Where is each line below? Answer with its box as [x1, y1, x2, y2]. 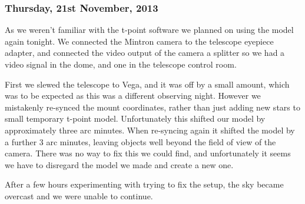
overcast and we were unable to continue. [5, 189, 153, 202]
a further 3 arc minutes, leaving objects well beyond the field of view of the [5, 135, 276, 148]
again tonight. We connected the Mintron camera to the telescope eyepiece [5, 35, 274, 47]
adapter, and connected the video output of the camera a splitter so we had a [5, 46, 285, 59]
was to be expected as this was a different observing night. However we [5, 89, 261, 102]
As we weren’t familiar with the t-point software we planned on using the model [5, 24, 294, 36]
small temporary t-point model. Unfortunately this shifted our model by [5, 112, 266, 125]
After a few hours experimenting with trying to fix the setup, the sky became [5, 178, 284, 190]
